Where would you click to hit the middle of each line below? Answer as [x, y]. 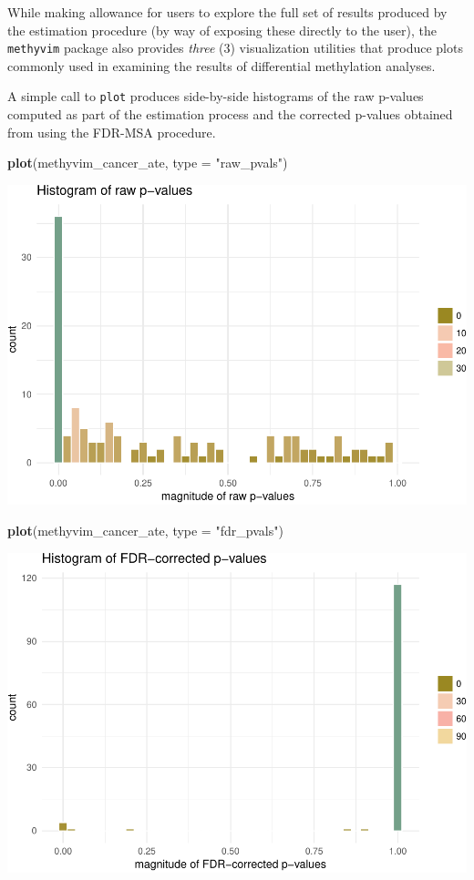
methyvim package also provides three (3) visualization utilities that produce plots [235, 48]
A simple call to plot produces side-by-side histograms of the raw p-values [216, 96]
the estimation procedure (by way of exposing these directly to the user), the [222, 30]
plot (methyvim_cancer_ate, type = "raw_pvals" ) [148, 163]
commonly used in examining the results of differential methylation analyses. [222, 65]
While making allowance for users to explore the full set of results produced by [227, 12]
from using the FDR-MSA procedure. [112, 132]
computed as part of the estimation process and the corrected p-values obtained [230, 114]
